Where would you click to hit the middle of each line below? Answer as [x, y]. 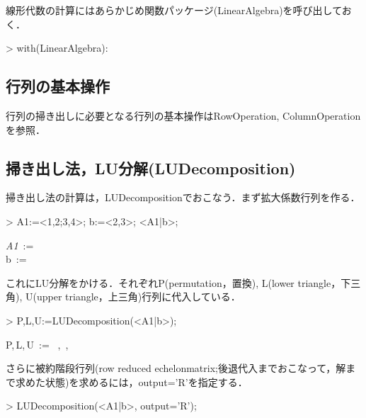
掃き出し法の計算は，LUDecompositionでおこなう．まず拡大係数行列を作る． [183, 197]
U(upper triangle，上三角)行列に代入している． [133, 296]
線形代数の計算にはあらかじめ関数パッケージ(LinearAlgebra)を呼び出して [174, 10]
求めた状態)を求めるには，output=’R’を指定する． [131, 382]
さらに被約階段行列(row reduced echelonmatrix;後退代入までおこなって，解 [176, 368]
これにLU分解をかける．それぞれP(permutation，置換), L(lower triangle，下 [178, 282]
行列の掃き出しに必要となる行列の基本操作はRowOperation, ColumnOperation [183, 115]
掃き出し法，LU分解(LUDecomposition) [151, 168]
